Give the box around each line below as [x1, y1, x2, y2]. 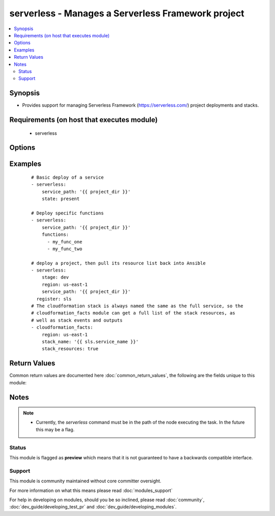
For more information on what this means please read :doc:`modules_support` [9, 487, 173, 494]
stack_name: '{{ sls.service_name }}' [41, 339, 139, 345]
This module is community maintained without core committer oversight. [9, 478, 161, 484]
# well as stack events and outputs [31, 317, 123, 323]
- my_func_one [47, 239, 82, 244]
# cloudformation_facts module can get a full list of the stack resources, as [31, 310, 235, 316]
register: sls [36, 296, 72, 302]
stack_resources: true [41, 346, 99, 352]
